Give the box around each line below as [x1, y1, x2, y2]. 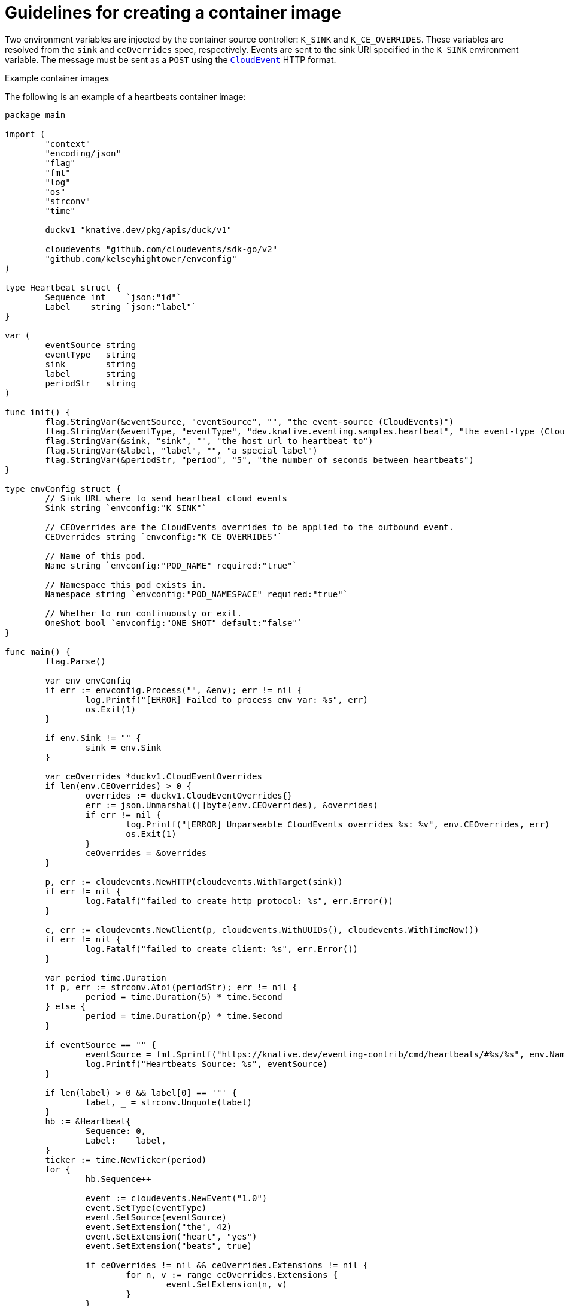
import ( [5, 129, 45, 139]
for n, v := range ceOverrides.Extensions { [126, 1269, 338, 1280]
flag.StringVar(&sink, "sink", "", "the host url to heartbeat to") [45, 436, 373, 446]
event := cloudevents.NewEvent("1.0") [85, 1193, 268, 1203]
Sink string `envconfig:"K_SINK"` [45, 503, 207, 513]
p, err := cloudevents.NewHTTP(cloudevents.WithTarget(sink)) [45, 876, 343, 887]
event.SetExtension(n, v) [166, 1279, 288, 1289]
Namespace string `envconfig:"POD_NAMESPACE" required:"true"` [45, 589, 348, 599]
